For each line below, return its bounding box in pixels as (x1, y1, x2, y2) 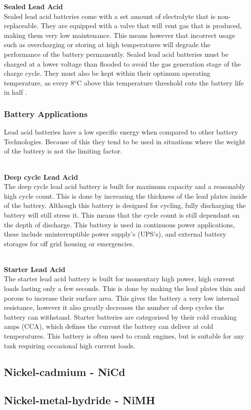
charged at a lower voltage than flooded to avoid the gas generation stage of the (4, 58, 241, 68)
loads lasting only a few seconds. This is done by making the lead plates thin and (4, 283, 245, 293)
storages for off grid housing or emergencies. (4, 238, 134, 248)
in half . (4, 87, 27, 97)
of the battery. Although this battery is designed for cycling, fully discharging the (4, 200, 246, 210)
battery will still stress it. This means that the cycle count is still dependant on (4, 209, 240, 220)
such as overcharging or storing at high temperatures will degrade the (4, 39, 211, 50)
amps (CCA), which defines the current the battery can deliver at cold (4, 321, 213, 331)
